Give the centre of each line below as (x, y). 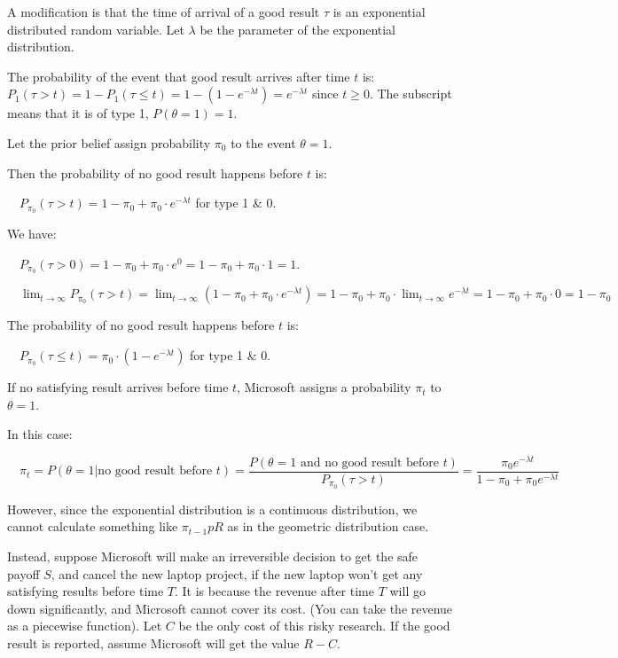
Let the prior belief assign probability (109, 142)
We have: (32, 234)
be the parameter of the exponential (298, 29)
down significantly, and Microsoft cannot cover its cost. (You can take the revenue (230, 608)
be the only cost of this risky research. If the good (314, 626)
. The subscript (411, 94)
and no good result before (369, 462)
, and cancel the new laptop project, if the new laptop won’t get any (237, 573)
